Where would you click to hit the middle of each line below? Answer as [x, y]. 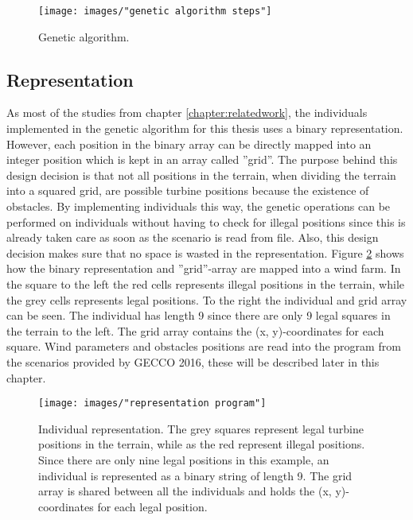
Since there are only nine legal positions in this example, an [184, 459]
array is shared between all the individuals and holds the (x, [185, 491]
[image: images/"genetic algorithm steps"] [155, 11]
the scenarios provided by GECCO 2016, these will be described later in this [193, 361]
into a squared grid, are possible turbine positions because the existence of [188, 190]
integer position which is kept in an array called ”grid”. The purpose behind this [202, 159]
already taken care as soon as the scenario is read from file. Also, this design [193, 237]
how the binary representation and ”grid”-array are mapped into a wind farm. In [204, 268]
